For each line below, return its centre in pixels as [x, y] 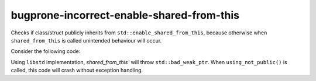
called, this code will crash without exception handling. [77, 71]
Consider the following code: [46, 51]
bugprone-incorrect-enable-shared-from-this [125, 15]
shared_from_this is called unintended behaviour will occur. [86, 40]
